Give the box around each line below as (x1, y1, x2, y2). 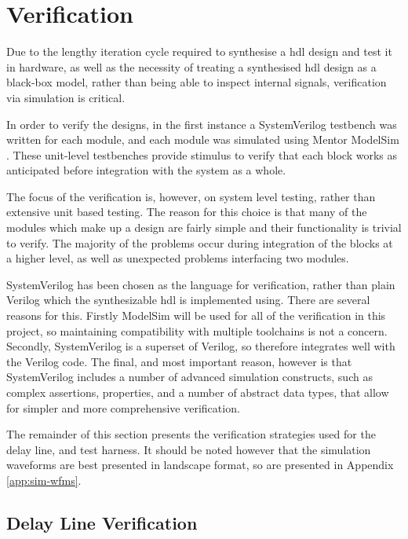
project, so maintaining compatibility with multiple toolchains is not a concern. (6, 322, 388, 339)
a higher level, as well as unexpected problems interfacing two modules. (6, 250, 349, 266)
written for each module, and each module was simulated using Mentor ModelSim (6, 131, 399, 148)
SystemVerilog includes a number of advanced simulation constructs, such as (6, 368, 373, 385)
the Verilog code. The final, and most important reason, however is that (6, 353, 352, 369)
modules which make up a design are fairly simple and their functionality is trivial (6, 219, 402, 236)
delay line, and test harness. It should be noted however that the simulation (6, 441, 371, 457)
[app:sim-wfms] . (6, 471, 82, 488)
